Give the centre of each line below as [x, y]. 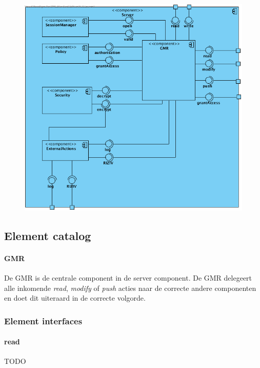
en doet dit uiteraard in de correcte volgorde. [75, 298]
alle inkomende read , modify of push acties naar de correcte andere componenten [130, 288]
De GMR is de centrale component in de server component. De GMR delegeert [128, 278]
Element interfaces [43, 320]
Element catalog [48, 235]
